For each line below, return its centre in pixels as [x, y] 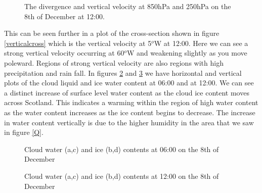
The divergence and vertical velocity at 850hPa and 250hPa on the [128, 6]
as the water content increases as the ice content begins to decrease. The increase [130, 112]
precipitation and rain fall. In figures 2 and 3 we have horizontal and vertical [123, 73]
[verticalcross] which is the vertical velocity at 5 [78, 43]
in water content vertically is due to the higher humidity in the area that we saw [129, 122]
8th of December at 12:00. [64, 16]
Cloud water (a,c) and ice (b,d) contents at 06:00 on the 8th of [122, 149]
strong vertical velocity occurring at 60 [64, 53]
